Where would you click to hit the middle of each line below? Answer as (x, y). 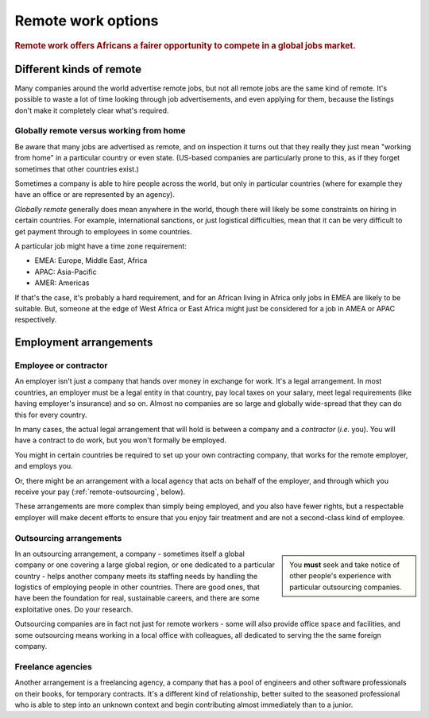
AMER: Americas (62, 283)
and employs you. (44, 466)
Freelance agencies (54, 666)
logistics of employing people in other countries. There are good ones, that (137, 587)
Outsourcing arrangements (68, 538)
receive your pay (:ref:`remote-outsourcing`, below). (100, 492)
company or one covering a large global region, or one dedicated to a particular (145, 565)
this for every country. (51, 415)
